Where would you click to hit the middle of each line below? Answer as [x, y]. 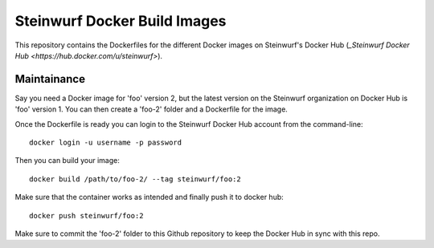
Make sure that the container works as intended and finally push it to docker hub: [149, 197]
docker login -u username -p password [106, 143]
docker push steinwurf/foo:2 [86, 215]
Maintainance [50, 79]
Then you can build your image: [68, 161]
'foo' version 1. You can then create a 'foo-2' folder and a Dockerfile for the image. [151, 109]
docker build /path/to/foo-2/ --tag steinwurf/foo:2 [135, 179]
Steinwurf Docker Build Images [121, 21]
